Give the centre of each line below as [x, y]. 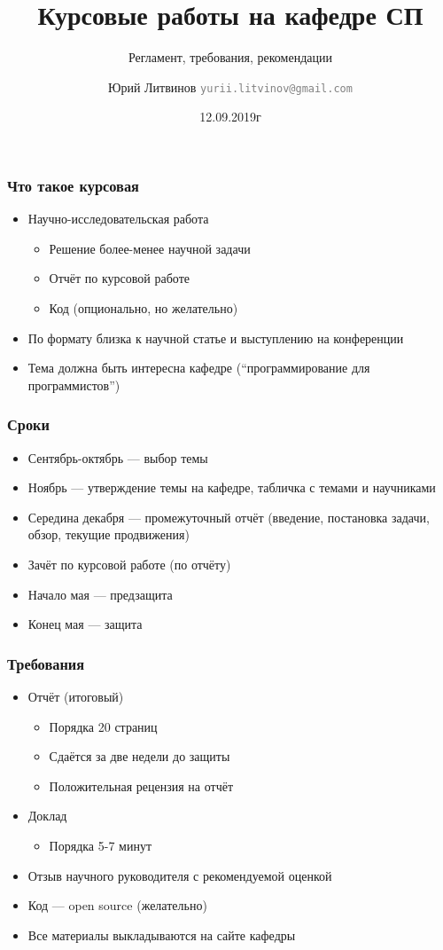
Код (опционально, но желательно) [144, 308]
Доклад [47, 816]
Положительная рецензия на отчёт [141, 785]
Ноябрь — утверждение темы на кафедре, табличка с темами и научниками [232, 487]
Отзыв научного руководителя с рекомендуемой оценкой [180, 875]
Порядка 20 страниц [103, 726]
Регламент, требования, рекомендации [230, 57]
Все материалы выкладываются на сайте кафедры [162, 934]
